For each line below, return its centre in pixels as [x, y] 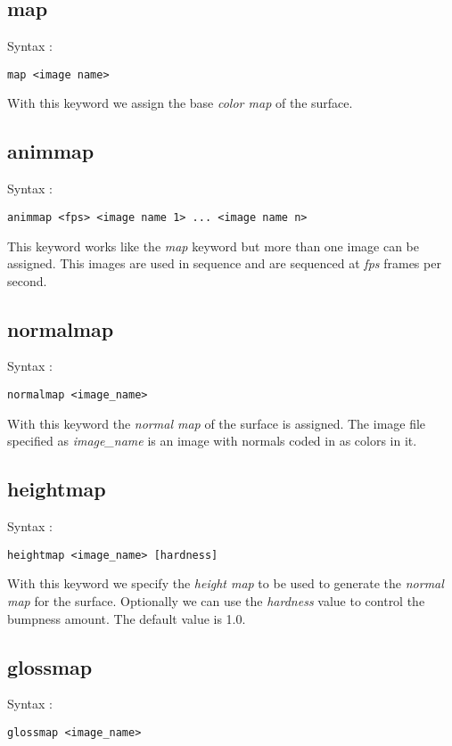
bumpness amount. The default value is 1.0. [127, 618]
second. [27, 280]
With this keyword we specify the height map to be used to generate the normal [226, 583]
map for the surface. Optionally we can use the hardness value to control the [216, 600]
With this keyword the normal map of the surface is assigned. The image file [217, 423]
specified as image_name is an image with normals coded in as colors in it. [212, 441]
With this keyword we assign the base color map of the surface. [180, 103]
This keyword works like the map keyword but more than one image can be [213, 246]
